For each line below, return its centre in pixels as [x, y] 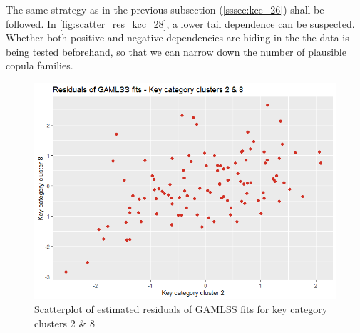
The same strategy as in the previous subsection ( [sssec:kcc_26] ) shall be [165, 9]
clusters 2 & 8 [65, 323]
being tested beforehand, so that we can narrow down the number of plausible [176, 51]
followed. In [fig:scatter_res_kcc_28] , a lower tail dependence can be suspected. [180, 23]
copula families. [40, 65]
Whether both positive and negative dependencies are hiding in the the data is [178, 38]
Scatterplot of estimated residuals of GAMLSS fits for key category [181, 309]
